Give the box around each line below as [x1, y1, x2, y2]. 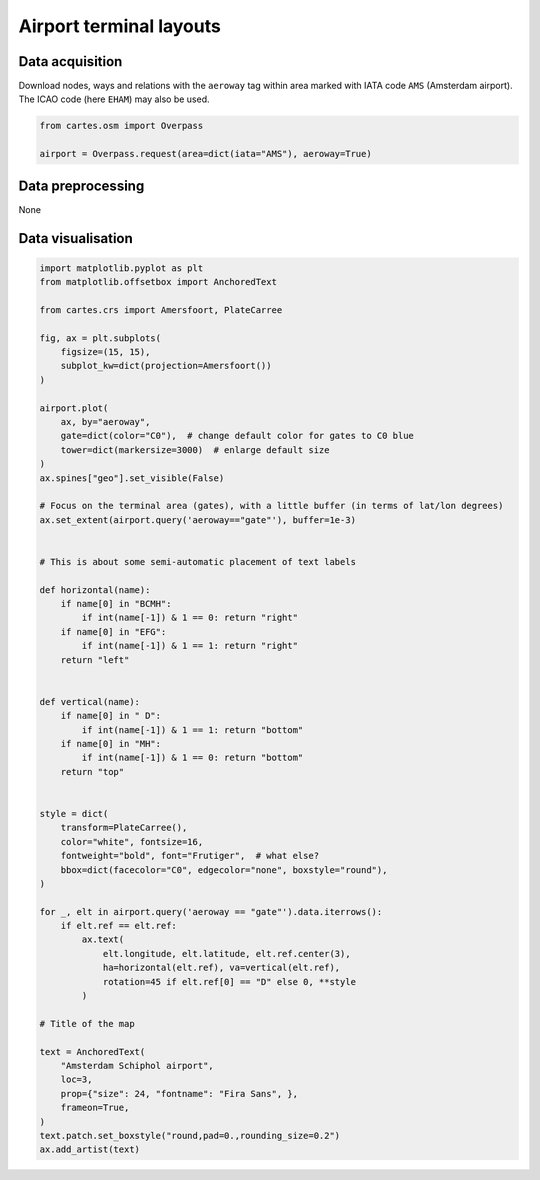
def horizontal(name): [39, 584, 151, 595]
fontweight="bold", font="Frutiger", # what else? [60, 850, 320, 862]
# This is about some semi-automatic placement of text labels [39, 556, 357, 567]
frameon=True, [60, 1102, 130, 1114]
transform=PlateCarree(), [60, 822, 188, 834]
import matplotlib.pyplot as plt [39, 262, 204, 274]
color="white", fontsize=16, [60, 836, 204, 847]
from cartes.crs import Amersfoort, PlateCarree [39, 304, 283, 315]
